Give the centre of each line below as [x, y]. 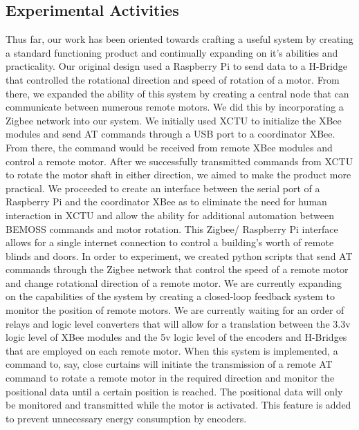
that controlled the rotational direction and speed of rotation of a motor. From [173, 79]
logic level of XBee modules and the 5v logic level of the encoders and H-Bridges [176, 337]
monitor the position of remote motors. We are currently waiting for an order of [175, 310]
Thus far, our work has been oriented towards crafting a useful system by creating [179, 39]
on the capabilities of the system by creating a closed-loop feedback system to [171, 296]
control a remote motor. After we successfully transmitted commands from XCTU [179, 161]
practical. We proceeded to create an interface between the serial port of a [163, 188]
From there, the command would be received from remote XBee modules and [169, 147]
